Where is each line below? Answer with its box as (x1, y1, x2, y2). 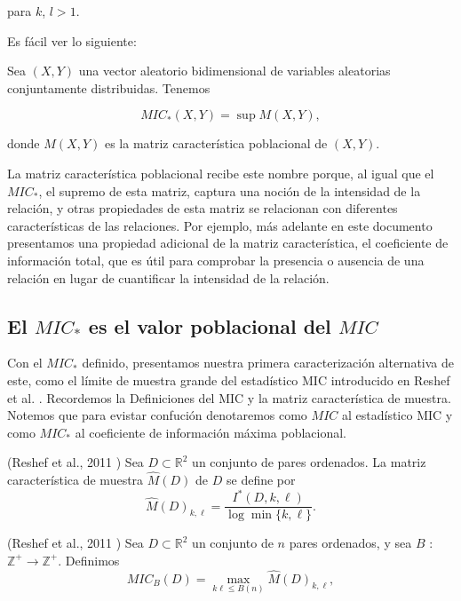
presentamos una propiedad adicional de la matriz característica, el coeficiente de (7, 233, 449, 252)
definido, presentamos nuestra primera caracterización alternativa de (82, 353, 455, 372)
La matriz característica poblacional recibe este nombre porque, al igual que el (7, 163, 434, 182)
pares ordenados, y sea (289, 534, 412, 552)
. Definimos (58, 550, 120, 569)
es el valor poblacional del (88, 312, 331, 339)
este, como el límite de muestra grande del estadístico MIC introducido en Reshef (7, 370, 450, 389)
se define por (226, 471, 296, 489)
